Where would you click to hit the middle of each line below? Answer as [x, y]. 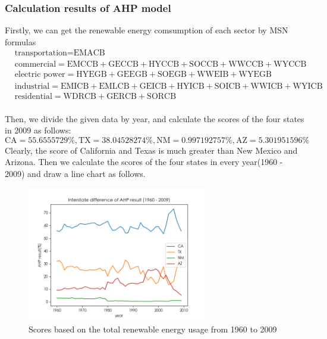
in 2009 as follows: [38, 130]
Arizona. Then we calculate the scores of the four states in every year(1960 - [144, 162]
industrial [32, 86]
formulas [21, 41]
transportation [41, 53]
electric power [40, 75]
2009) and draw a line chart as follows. [75, 173]
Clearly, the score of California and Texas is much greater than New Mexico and [151, 150]
